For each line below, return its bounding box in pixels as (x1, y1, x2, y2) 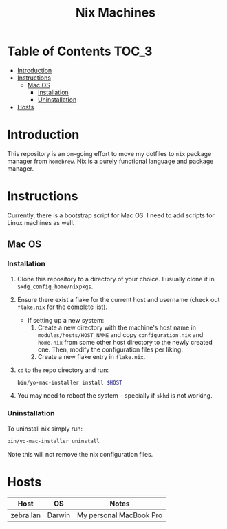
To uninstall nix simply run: (7, 424, 83, 433)
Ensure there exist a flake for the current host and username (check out (17, 295, 220, 303)
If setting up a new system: (27, 316, 105, 324)
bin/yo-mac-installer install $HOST (17, 379, 122, 386)
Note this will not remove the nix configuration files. (7, 450, 153, 458)
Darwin (47, 510, 71, 520)
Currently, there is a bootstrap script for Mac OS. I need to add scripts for (7, 211, 215, 219)
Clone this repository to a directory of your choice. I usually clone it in (17, 274, 215, 283)
